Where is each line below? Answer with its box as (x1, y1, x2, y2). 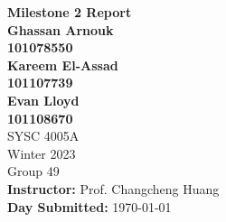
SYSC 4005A (7, 126, 80, 145)
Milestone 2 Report (7, 3, 132, 21)
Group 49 (7, 162, 60, 180)
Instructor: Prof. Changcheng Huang (7, 179, 220, 198)
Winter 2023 (7, 143, 76, 162)
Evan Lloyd (7, 90, 80, 109)
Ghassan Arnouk (7, 20, 114, 39)
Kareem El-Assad (7, 55, 118, 74)
